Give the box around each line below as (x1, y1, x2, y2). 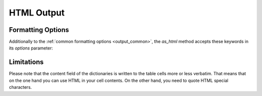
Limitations (9, 58, 44, 66)
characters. (9, 84, 32, 90)
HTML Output (9, 7, 65, 18)
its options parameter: (9, 45, 53, 51)
